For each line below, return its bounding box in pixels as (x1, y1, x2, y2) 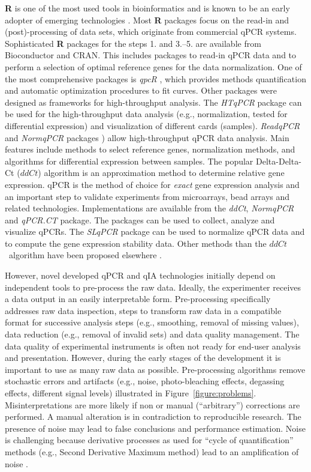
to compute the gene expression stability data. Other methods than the (5, 237, 267, 249)
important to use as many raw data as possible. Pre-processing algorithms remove (5, 363, 306, 375)
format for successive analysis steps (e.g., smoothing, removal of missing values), (5, 316, 299, 328)
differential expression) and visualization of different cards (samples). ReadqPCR (5, 119, 300, 132)
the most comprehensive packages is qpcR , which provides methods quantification (5, 72, 306, 85)
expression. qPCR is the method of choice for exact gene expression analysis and (5, 178, 300, 190)
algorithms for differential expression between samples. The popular (5, 154, 253, 167)
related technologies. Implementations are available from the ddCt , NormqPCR (5, 202, 294, 214)
